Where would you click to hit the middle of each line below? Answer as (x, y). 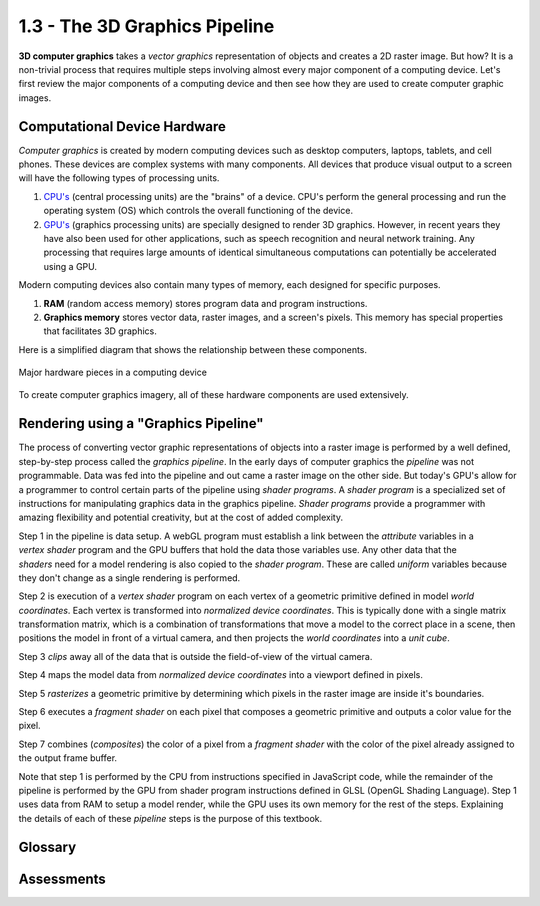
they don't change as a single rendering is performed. (129, 577)
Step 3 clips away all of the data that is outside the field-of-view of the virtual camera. (195, 656)
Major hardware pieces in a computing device (112, 372)
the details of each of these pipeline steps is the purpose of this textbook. (170, 818)
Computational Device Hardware (122, 126)
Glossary (47, 846)
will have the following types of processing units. (119, 178)
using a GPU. (70, 266)
